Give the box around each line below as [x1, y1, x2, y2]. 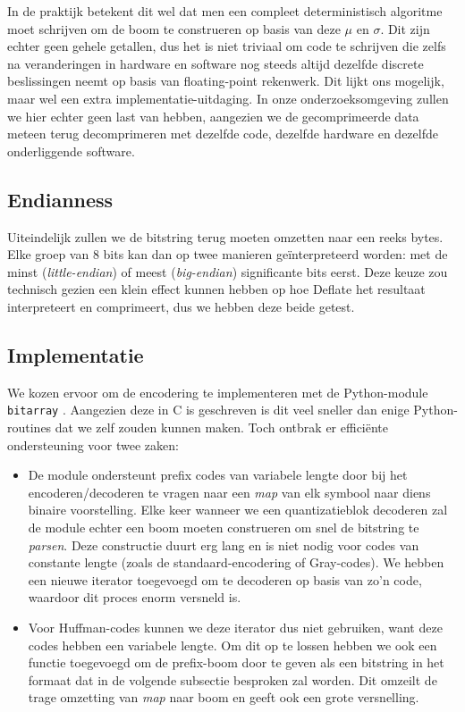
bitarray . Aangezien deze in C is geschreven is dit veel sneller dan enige [7, 400, 410, 419]
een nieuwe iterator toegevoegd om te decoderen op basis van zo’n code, [28, 570, 422, 589]
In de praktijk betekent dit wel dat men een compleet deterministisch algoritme [7, 2, 443, 20]
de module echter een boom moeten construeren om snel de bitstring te [28, 517, 419, 536]
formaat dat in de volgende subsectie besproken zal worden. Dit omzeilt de [28, 670, 437, 689]
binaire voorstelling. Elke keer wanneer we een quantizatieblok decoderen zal [28, 500, 448, 519]
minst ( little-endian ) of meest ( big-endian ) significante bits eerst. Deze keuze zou [7, 262, 448, 281]
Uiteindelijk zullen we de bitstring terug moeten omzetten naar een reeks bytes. [7, 227, 444, 246]
